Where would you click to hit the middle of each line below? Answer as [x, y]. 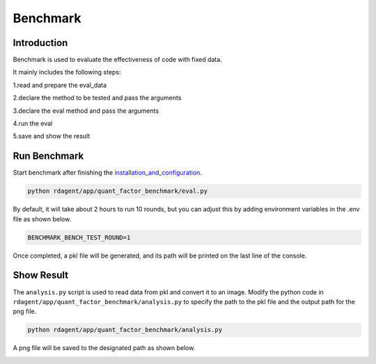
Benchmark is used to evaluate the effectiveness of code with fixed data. [117, 60]
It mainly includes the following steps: [67, 72]
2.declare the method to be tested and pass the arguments [97, 98]
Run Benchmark [48, 156]
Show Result [41, 275]
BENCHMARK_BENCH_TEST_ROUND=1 [79, 237]
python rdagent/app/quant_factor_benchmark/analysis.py [125, 330]
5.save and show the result [52, 136]
